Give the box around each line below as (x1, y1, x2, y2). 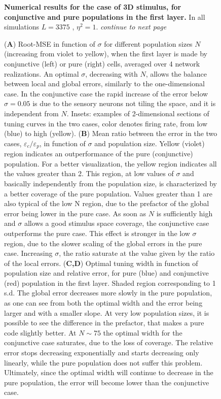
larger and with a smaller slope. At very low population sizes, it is (4, 307, 209, 318)
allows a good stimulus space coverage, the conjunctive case (24, 218, 209, 228)
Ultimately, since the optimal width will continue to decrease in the (4, 367, 213, 378)
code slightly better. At (4, 327, 77, 338)
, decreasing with (85, 68, 138, 79)
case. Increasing (4, 248, 53, 258)
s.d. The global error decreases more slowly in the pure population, (4, 287, 212, 298)
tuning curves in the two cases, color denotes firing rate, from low (4, 118, 208, 128)
